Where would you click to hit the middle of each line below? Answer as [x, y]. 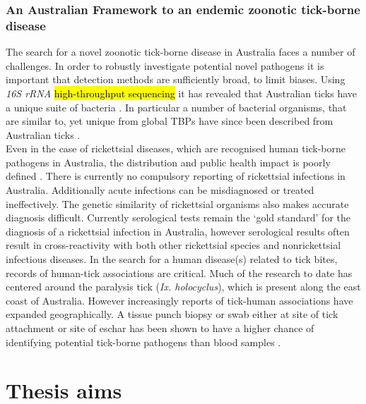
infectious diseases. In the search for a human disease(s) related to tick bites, [172, 259]
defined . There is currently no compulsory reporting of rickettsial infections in [176, 176]
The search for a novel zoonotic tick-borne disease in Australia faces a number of [181, 52]
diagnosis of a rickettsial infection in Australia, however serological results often [178, 231]
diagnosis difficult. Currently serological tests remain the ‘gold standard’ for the [178, 218]
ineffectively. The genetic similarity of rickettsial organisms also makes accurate [177, 203]
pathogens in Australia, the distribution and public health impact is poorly [168, 162]
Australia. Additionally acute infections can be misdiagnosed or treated [160, 190]
